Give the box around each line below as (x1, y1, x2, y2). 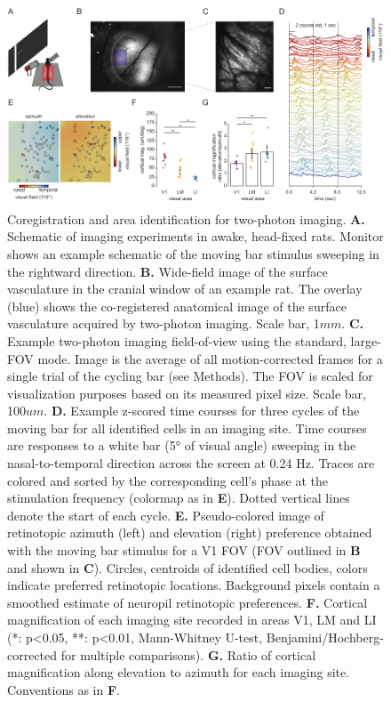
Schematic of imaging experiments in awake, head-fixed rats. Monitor (7, 227, 384, 246)
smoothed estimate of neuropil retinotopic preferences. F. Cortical (7, 593, 368, 611)
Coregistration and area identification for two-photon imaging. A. (7, 209, 365, 228)
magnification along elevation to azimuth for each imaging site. (7, 663, 350, 682)
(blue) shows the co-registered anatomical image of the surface (7, 296, 347, 315)
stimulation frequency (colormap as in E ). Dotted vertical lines (7, 488, 350, 507)
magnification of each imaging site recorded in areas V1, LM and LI (7, 610, 377, 629)
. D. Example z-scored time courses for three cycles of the (44, 401, 360, 420)
